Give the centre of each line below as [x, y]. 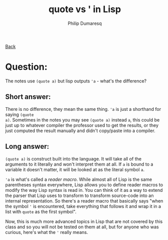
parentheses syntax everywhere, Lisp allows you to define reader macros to [84, 185]
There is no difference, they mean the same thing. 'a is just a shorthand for [83, 109]
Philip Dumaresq [85, 23]
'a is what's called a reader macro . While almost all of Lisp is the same [79, 179]
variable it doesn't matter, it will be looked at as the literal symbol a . [75, 169]
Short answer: [28, 97]
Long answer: [27, 147]
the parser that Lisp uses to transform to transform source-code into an [79, 195]
